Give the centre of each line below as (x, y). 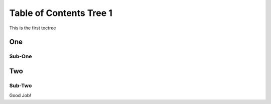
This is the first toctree (33, 28)
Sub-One (21, 56)
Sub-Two (21, 86)
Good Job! (20, 96)
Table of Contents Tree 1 (61, 13)
